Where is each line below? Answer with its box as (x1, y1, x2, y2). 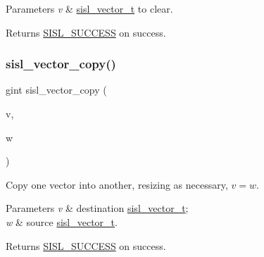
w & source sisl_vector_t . (6, 214, 118, 229)
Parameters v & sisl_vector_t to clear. (6, 1, 173, 15)
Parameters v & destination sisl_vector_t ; (6, 201, 189, 215)
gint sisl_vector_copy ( (6, 82, 107, 97)
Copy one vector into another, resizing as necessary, (6, 177, 228, 192)
